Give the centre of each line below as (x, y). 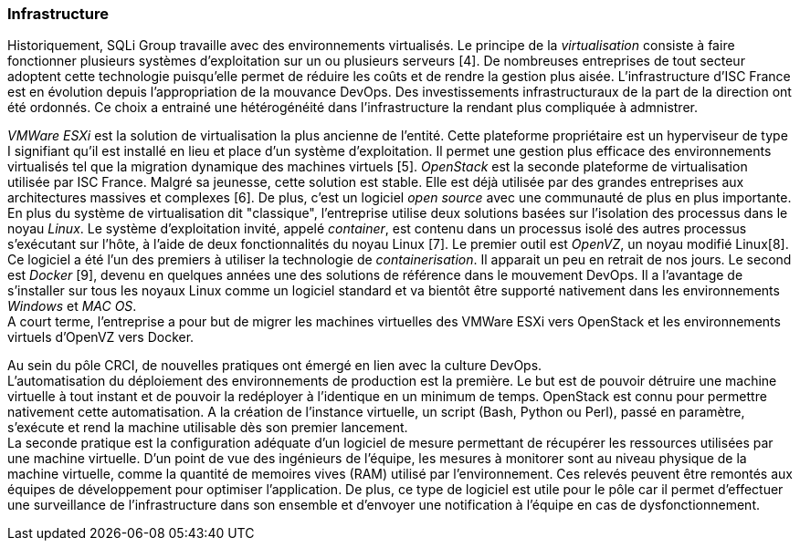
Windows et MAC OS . (72, 306)
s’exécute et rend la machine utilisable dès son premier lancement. (208, 428)
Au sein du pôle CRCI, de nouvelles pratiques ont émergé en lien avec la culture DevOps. (275, 366)
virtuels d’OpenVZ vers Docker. (101, 337)
